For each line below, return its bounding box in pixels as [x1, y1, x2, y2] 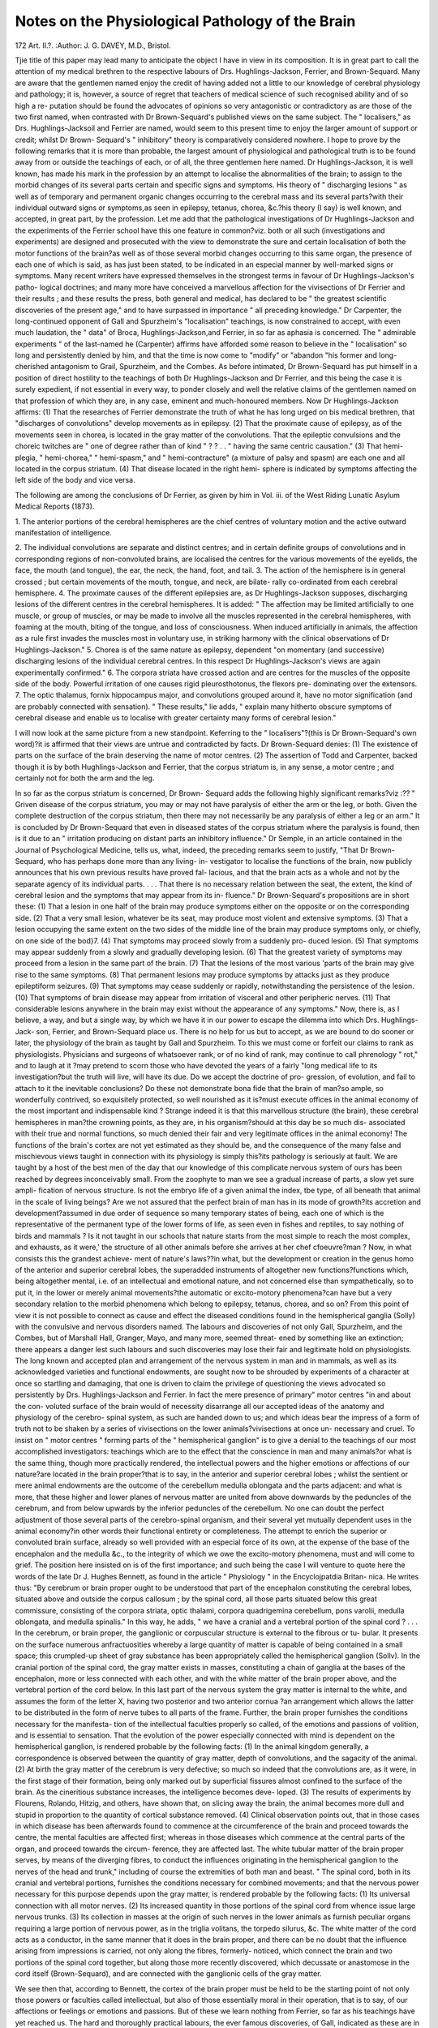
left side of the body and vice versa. [15, 475, 135, 485]
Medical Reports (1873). [15, 501, 95, 511]
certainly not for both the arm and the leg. [15, 773, 155, 783]
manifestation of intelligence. [15, 527, 113, 537]
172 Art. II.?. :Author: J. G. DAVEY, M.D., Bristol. [15, 41, 171, 50]
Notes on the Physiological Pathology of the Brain [15, 12, 356, 30]
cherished [15, 362, 49, 372]
